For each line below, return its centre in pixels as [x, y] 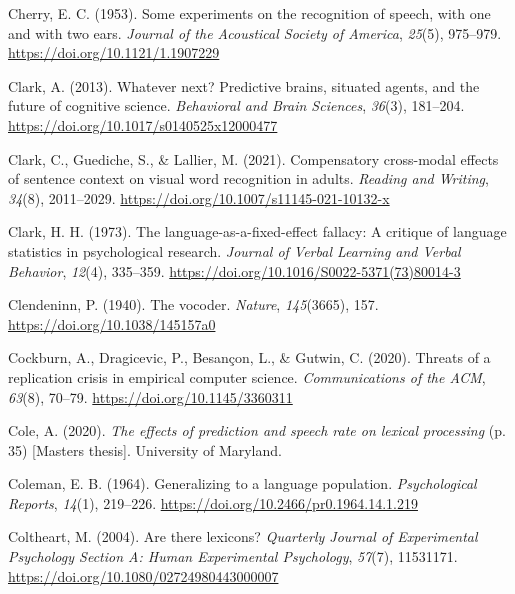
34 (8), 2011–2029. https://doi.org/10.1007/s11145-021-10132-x [199, 197]
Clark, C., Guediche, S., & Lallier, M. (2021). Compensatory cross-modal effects [253, 158]
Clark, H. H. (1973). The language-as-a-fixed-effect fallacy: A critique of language [257, 231]
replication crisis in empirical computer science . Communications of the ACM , [247, 376]
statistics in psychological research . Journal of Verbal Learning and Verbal [234, 250]
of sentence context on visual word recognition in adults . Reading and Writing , [248, 178]
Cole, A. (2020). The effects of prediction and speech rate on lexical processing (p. [257, 430]
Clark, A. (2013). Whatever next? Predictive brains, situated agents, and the [244, 85]
